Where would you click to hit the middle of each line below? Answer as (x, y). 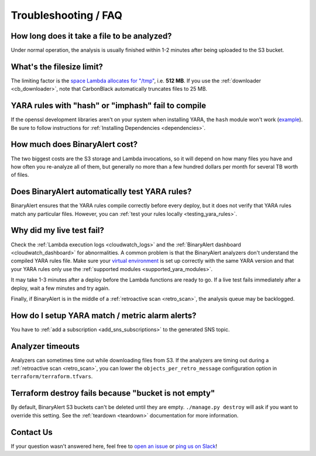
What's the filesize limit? (57, 66)
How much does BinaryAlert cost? (74, 144)
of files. (20, 175)
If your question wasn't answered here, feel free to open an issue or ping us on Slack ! (114, 446)
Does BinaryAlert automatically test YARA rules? (101, 192)
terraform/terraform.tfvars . (52, 376)
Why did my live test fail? (58, 230)
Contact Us (32, 432)
